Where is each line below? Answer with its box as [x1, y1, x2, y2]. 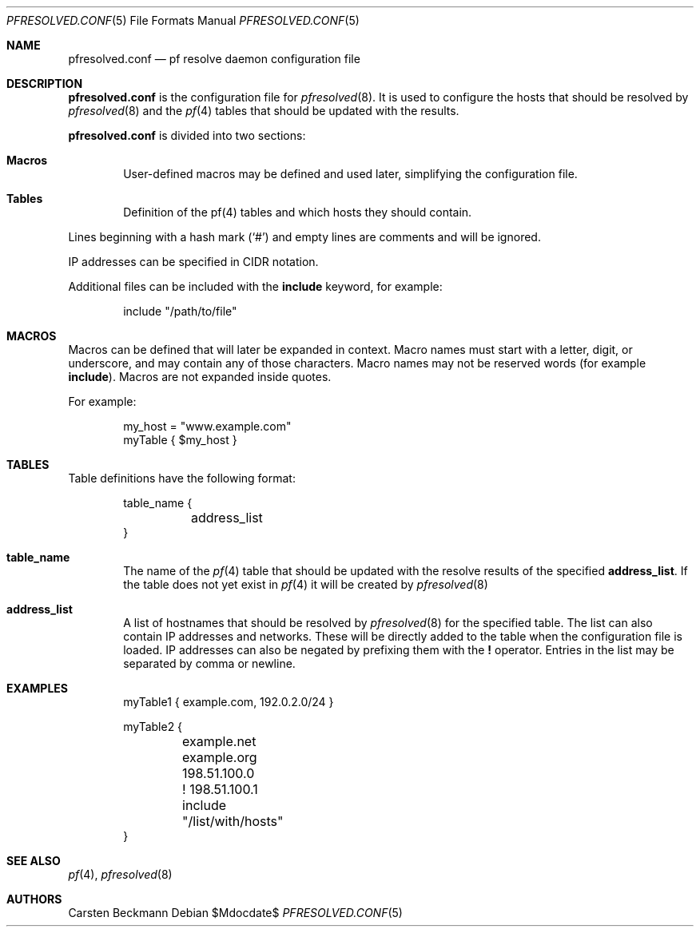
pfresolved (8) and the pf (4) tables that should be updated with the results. [68, 104, 459, 117]
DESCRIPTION [6, 77, 83, 90]
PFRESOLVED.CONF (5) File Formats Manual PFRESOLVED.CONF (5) [6, 14, 360, 27]
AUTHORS [6, 892, 62, 906]
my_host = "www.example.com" [123, 419, 292, 433]
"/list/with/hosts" [182, 813, 284, 829]
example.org [182, 749, 257, 765]
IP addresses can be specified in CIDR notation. [68, 255, 319, 268]
